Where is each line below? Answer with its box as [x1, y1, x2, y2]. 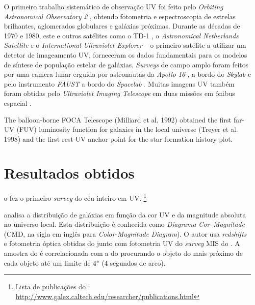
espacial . [4, 97, 32, 108]
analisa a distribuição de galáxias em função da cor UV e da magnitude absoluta [4, 209, 246, 219]
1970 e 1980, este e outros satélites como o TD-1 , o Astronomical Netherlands [4, 30, 239, 40]
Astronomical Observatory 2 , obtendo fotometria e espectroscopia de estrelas [4, 11, 236, 21]
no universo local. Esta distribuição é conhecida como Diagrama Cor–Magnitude [4, 219, 245, 229]
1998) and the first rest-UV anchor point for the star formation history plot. [4, 133, 233, 144]
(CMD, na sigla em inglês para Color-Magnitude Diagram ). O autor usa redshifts [4, 228, 247, 239]
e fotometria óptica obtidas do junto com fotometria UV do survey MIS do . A [4, 238, 240, 248]
